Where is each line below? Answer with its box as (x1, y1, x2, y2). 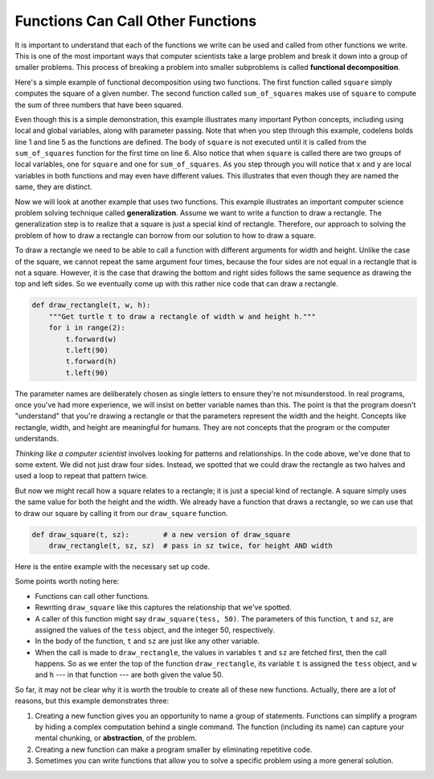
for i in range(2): (48, 323, 126, 333)
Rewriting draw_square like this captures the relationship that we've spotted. (35, 603, 293, 613)
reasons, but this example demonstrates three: (14, 696, 170, 706)
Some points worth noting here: (14, 576, 120, 586)
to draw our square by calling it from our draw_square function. (14, 508, 228, 518)
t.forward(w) (65, 334, 117, 343)
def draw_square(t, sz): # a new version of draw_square (31, 530, 291, 539)
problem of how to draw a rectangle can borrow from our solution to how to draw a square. (14, 230, 317, 240)
